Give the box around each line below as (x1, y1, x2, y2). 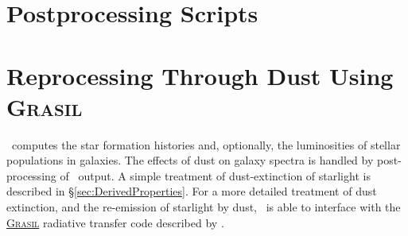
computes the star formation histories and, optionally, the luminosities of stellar (11, 136, 401, 153)
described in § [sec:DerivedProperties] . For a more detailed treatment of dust (6, 183, 377, 199)
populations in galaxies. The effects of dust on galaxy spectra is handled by (6, 152, 374, 168)
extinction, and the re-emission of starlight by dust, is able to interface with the (6, 199, 401, 215)
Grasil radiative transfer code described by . (6, 214, 224, 230)
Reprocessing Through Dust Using (6, 59, 394, 91)
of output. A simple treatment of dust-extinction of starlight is (60, 167, 371, 184)
